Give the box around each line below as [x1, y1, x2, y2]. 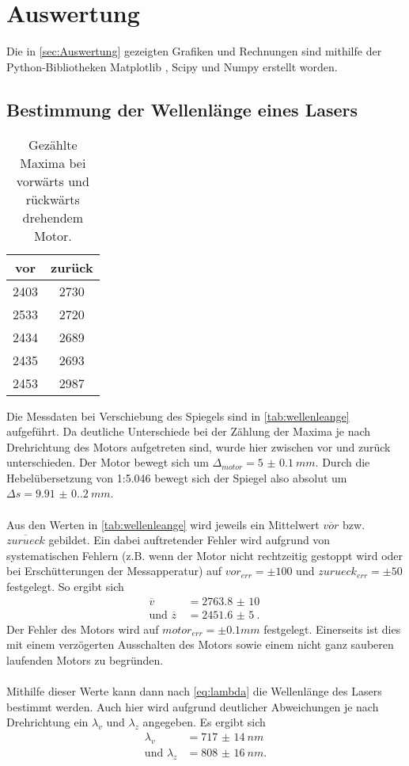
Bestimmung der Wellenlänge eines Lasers [6, 97, 358, 121]
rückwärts [25, 189, 80, 208]
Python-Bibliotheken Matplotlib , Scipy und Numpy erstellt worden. [6, 58, 338, 74]
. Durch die [315, 454, 370, 471]
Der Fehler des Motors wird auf [6, 620, 159, 637]
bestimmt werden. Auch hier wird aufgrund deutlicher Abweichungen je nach [6, 698, 379, 715]
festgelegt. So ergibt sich [6, 578, 124, 595]
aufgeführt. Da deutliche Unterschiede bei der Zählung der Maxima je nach [6, 423, 371, 440]
